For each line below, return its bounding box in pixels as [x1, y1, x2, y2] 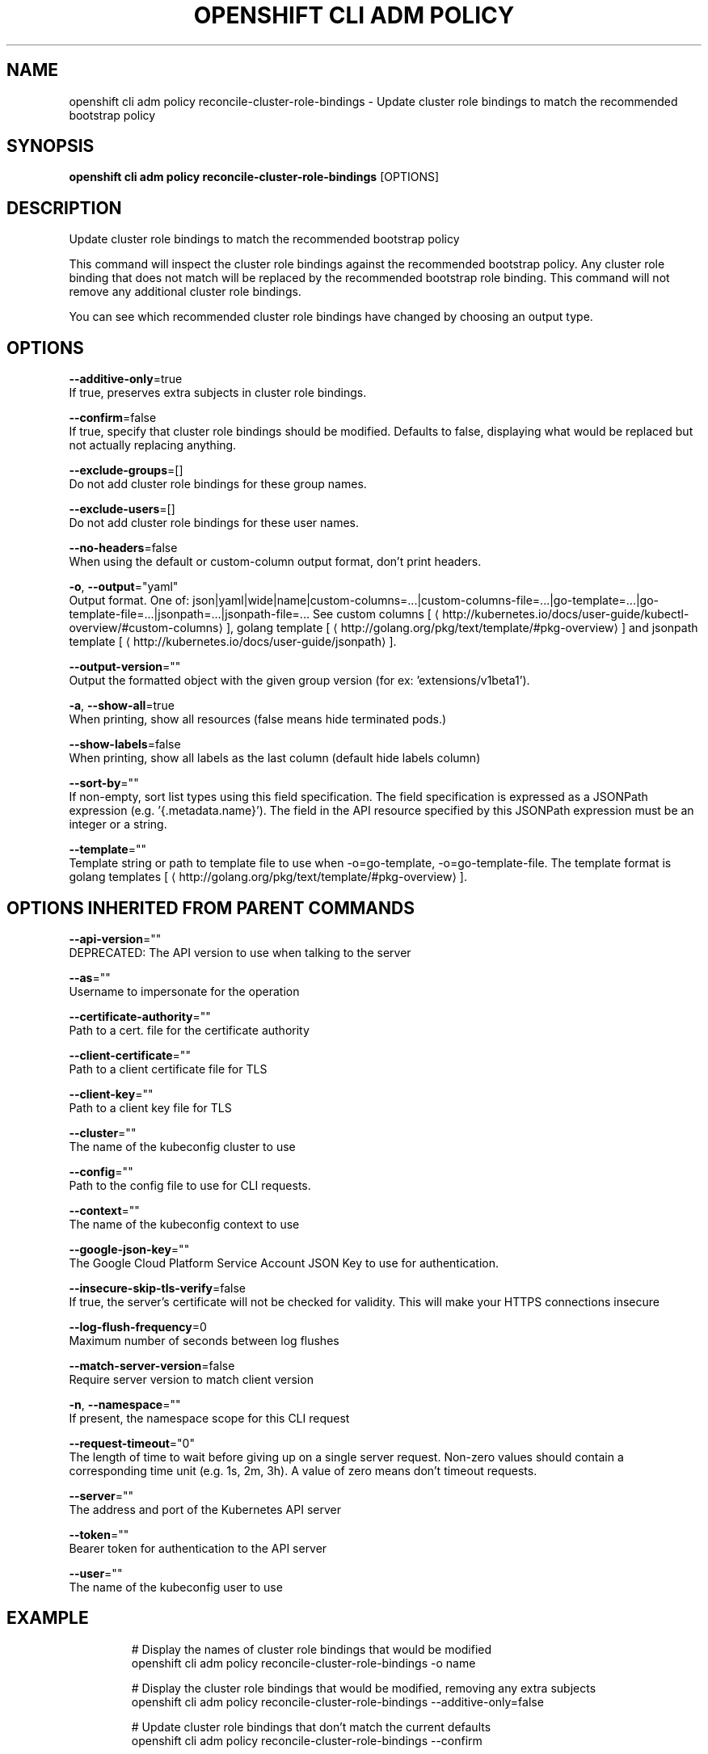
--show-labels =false [69, 737, 181, 752]
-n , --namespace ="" [69, 1397, 181, 1411]
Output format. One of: [69, 593, 190, 608]
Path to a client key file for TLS [69, 1100, 232, 1115]
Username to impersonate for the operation [69, 984, 300, 998]
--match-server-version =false [69, 1358, 235, 1372]
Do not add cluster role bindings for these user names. [69, 516, 360, 530]
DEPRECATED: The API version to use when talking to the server [69, 945, 411, 959]
